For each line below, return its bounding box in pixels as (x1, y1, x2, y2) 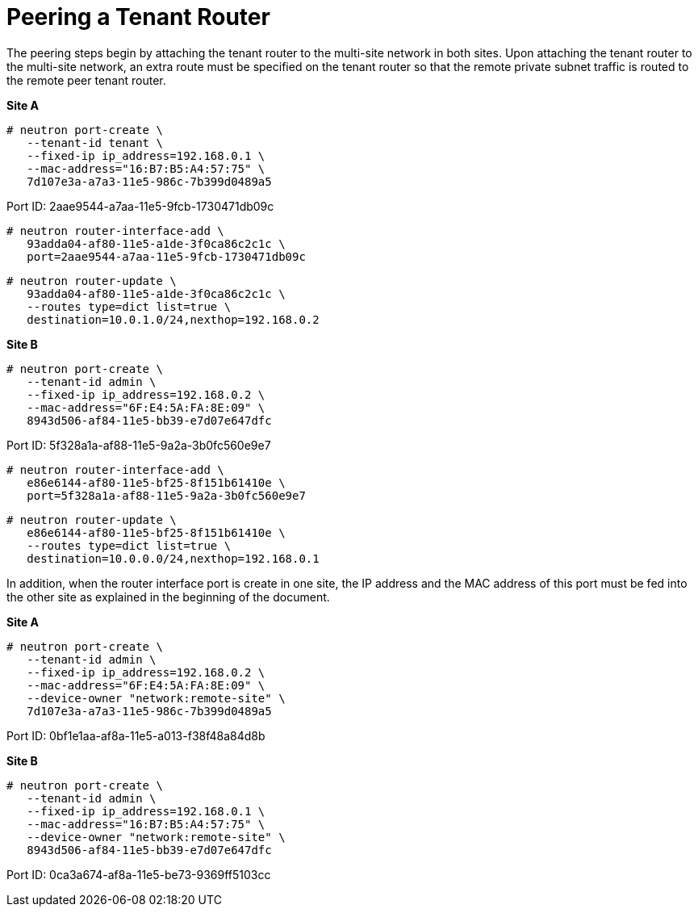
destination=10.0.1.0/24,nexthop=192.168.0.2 (27, 312, 320, 326)
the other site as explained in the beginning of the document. (6, 589, 330, 604)
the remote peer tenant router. (6, 73, 166, 87)
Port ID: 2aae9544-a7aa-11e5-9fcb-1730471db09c (6, 199, 274, 213)
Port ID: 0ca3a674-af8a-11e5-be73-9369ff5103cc (6, 867, 271, 882)
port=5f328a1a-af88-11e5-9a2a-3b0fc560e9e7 (27, 488, 306, 502)
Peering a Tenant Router (6, 3, 270, 31)
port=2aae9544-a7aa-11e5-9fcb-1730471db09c (27, 249, 306, 263)
